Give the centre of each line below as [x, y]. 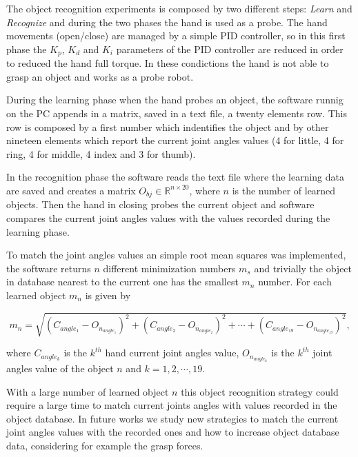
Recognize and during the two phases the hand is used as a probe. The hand [167, 22]
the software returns [49, 268]
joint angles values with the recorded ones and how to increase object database [173, 432]
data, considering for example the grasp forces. [105, 445]
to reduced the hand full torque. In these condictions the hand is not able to [168, 63]
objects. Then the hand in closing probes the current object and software [160, 204]
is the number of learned [284, 190]
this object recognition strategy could [260, 391]
